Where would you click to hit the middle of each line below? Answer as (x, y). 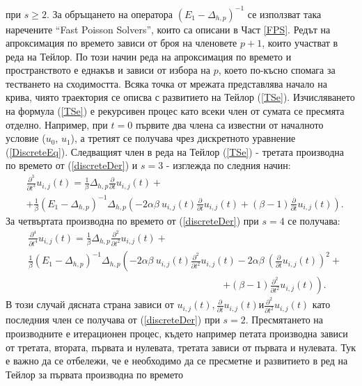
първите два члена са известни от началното (229, 124)
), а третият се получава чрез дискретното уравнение (183, 138)
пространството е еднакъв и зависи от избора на (108, 70)
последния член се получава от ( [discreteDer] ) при (113, 320)
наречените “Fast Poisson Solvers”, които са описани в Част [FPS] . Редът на (168, 29)
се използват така (284, 14)
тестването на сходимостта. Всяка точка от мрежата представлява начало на (166, 83)
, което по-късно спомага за (277, 70)
